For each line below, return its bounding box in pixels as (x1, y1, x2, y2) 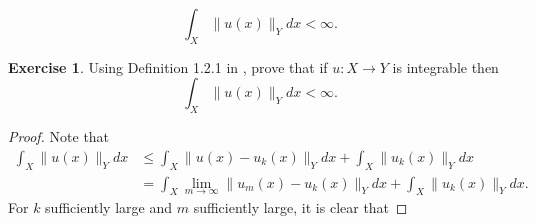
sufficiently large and (45, 197, 172, 218)
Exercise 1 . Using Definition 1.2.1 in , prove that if (8, 56, 328, 77)
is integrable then (392, 56, 499, 77)
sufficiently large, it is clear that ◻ (193, 197, 408, 218)
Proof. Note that (8, 126, 110, 147)
